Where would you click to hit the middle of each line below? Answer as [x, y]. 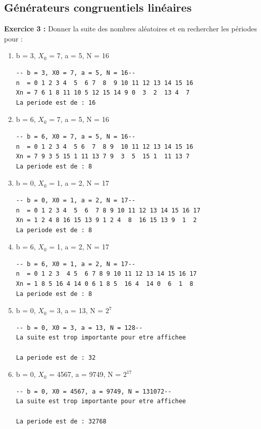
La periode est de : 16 [56, 102]
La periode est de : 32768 [61, 421]
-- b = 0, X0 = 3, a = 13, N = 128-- [79, 328]
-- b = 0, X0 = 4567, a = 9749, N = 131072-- [94, 391]
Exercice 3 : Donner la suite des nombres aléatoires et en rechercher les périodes [131, 29]
